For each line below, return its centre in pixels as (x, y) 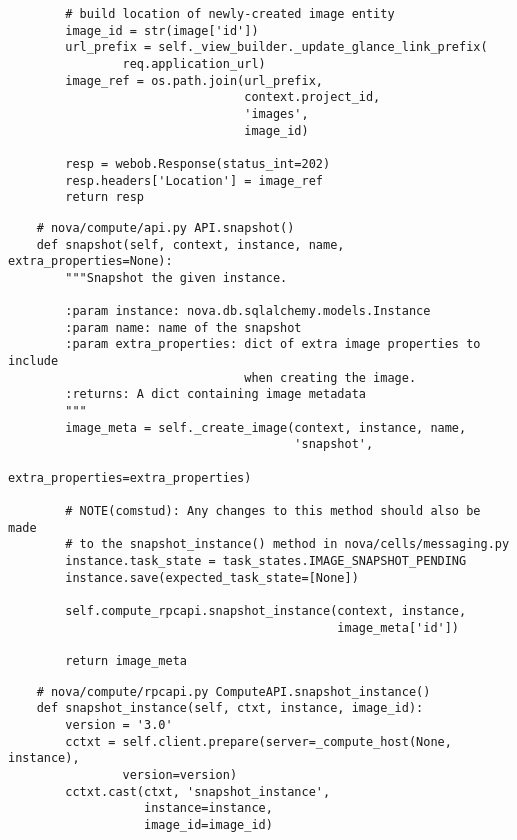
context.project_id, (312, 97)
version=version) (180, 774)
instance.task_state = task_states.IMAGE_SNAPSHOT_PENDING (266, 561)
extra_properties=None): (90, 261)
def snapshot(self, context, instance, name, (190, 244)
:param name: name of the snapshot (183, 327)
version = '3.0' (119, 724)
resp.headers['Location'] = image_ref (194, 180)
